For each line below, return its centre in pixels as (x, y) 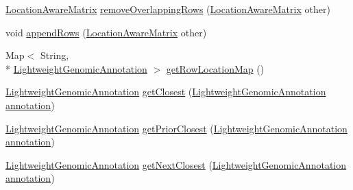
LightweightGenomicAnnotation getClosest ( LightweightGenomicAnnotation (166, 92)
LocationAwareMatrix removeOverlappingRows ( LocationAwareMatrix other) (168, 9)
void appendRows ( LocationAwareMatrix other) (106, 32)
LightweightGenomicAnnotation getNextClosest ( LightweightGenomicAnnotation (176, 164)
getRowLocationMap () (215, 68)
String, (54, 55)
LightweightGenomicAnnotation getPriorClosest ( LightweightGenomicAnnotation (176, 128)
